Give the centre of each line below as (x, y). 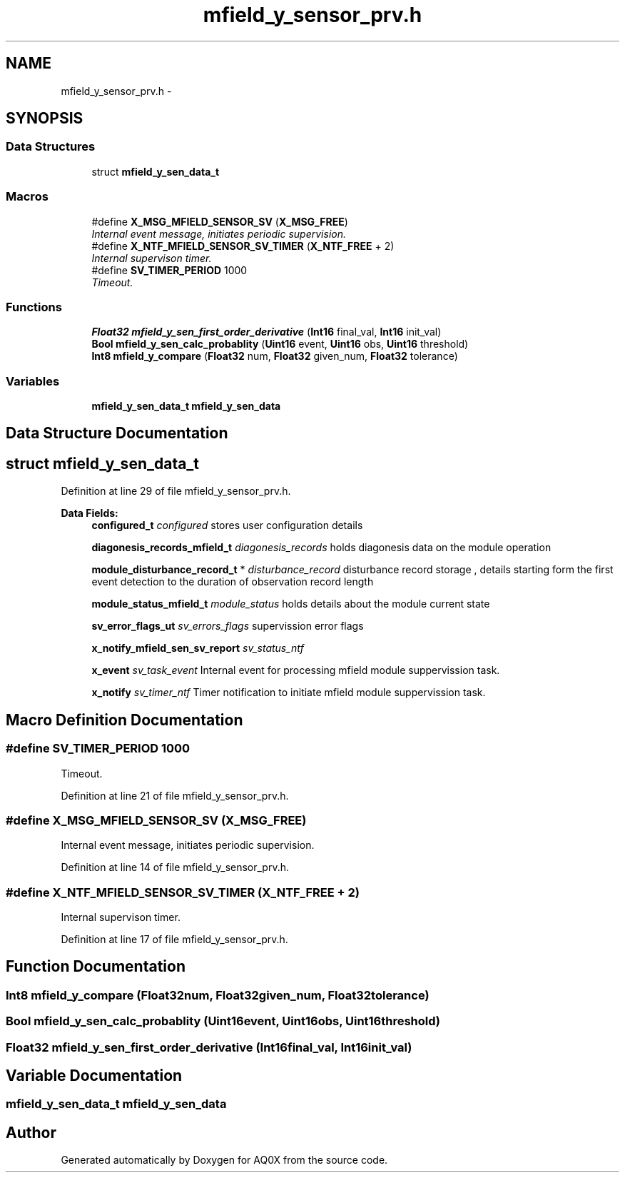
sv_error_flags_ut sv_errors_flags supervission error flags (228, 626)
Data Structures (51, 147)
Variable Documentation (94, 1076)
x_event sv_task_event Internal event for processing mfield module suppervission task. (296, 670)
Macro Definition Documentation (125, 720)
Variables (33, 381)
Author (31, 1132)
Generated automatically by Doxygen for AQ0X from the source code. (224, 1160)
